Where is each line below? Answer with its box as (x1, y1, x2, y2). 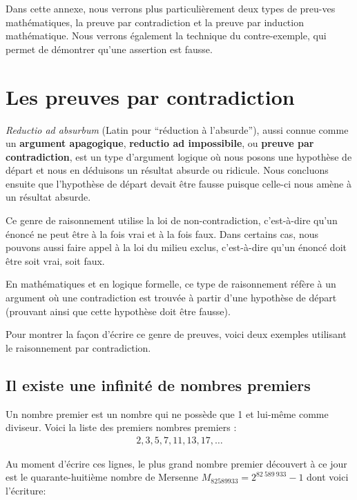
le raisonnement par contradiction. (6, 340, 151, 354)
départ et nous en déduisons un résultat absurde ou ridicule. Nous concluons (6, 163, 329, 177)
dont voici (307, 470, 349, 484)
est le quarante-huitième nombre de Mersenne (6, 470, 199, 484)
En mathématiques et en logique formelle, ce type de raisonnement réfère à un (6, 277, 336, 291)
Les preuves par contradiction (6, 82, 295, 110)
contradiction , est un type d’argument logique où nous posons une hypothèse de (6, 149, 352, 163)
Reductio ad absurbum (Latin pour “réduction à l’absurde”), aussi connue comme (6, 122, 349, 137)
